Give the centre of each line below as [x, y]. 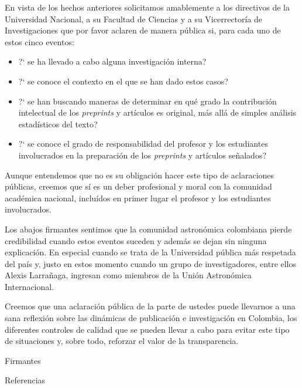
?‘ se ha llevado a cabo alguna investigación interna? [112, 61]
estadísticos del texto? [58, 124]
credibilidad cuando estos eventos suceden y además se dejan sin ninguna [136, 240]
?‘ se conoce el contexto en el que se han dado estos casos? [123, 81]
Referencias [25, 380]
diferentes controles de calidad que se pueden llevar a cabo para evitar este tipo [147, 329]
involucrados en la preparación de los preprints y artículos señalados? [143, 155]
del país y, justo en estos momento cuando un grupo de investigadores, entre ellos [151, 263]
